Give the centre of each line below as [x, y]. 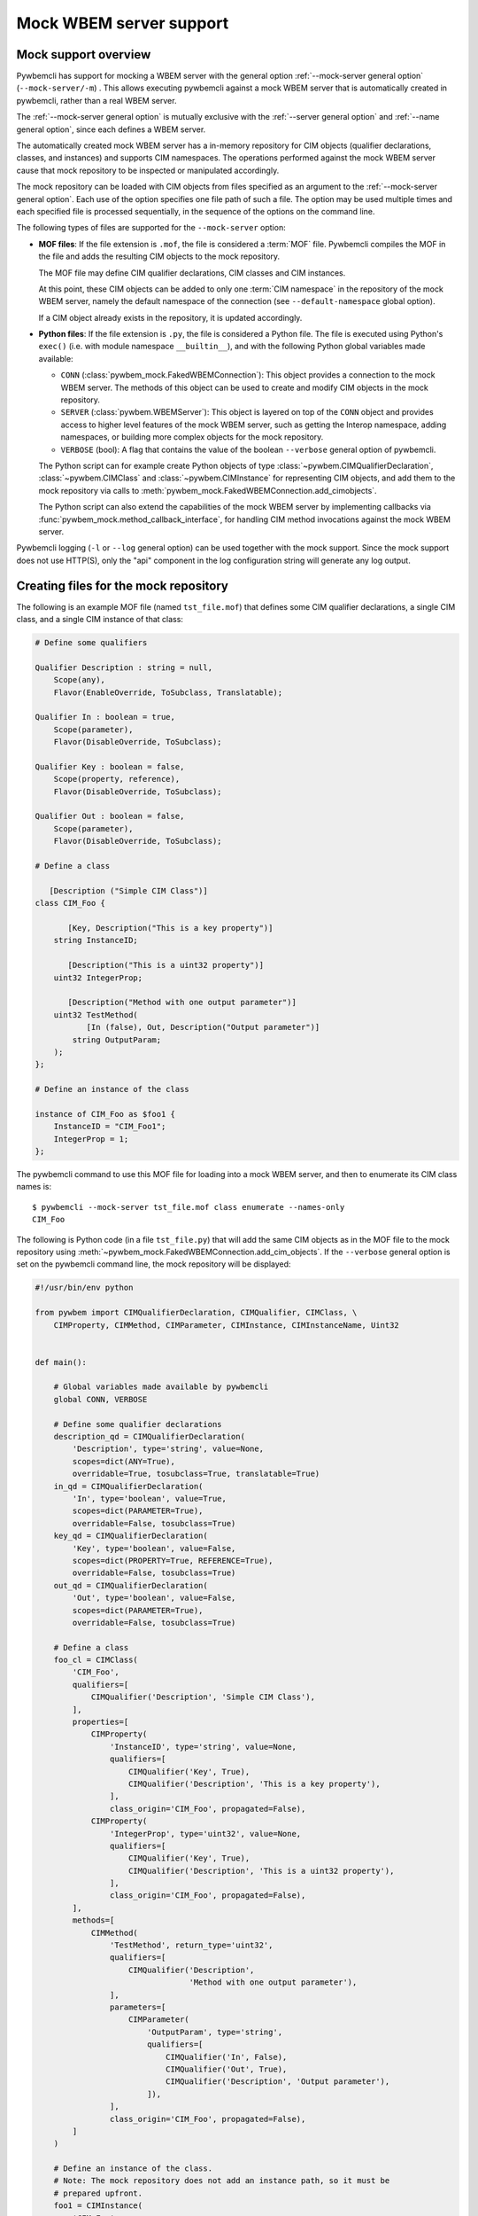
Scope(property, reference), [117, 779]
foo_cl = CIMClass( [96, 1660]
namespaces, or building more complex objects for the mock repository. [192, 437]
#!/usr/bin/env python [84, 1288]
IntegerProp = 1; [91, 1139]
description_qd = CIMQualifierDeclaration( [149, 1437]
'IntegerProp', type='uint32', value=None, [205, 1834]
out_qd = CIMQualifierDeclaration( [131, 1585]
